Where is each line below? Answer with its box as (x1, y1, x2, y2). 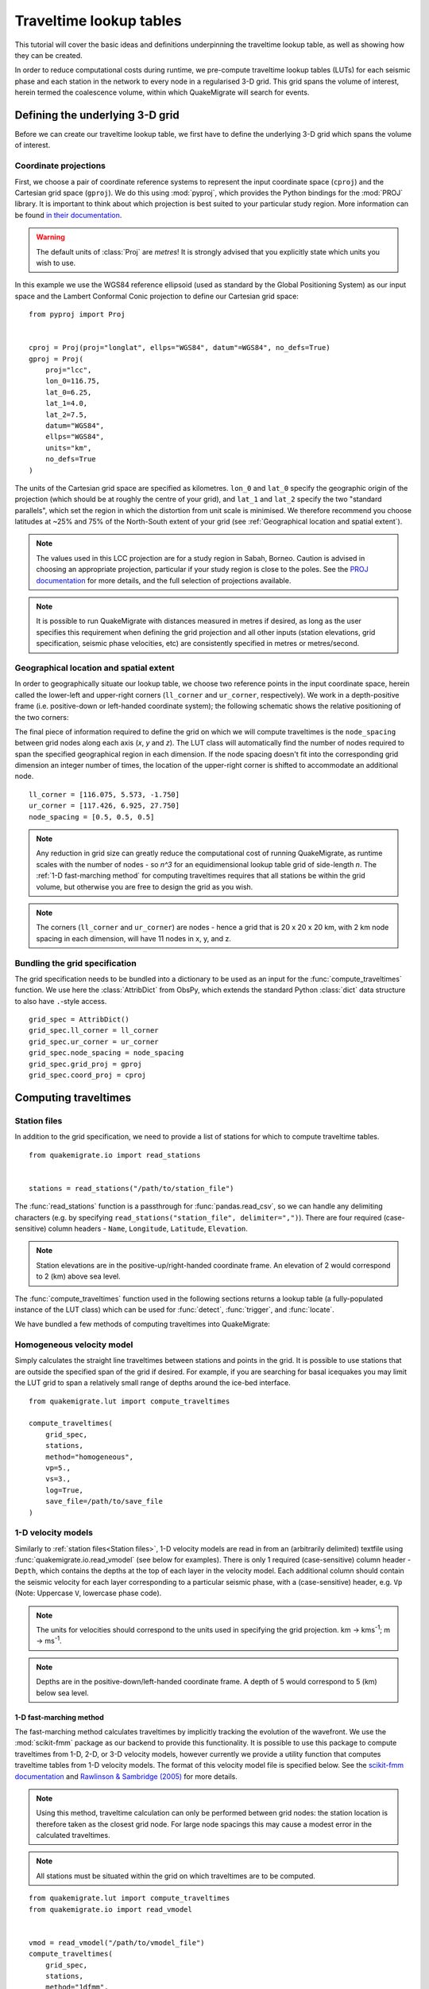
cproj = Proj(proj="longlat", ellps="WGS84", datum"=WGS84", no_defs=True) (29, 343, 330, 352)
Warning (36, 232, 65, 242)
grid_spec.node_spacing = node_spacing (29, 1049, 184, 1057)
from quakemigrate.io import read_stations (29, 1150, 201, 1159)
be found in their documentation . (14, 210, 122, 220)
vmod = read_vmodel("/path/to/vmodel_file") (29, 1938, 206, 1947)
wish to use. (36, 258, 76, 267)
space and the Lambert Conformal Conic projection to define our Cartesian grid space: (14, 291, 300, 301)
